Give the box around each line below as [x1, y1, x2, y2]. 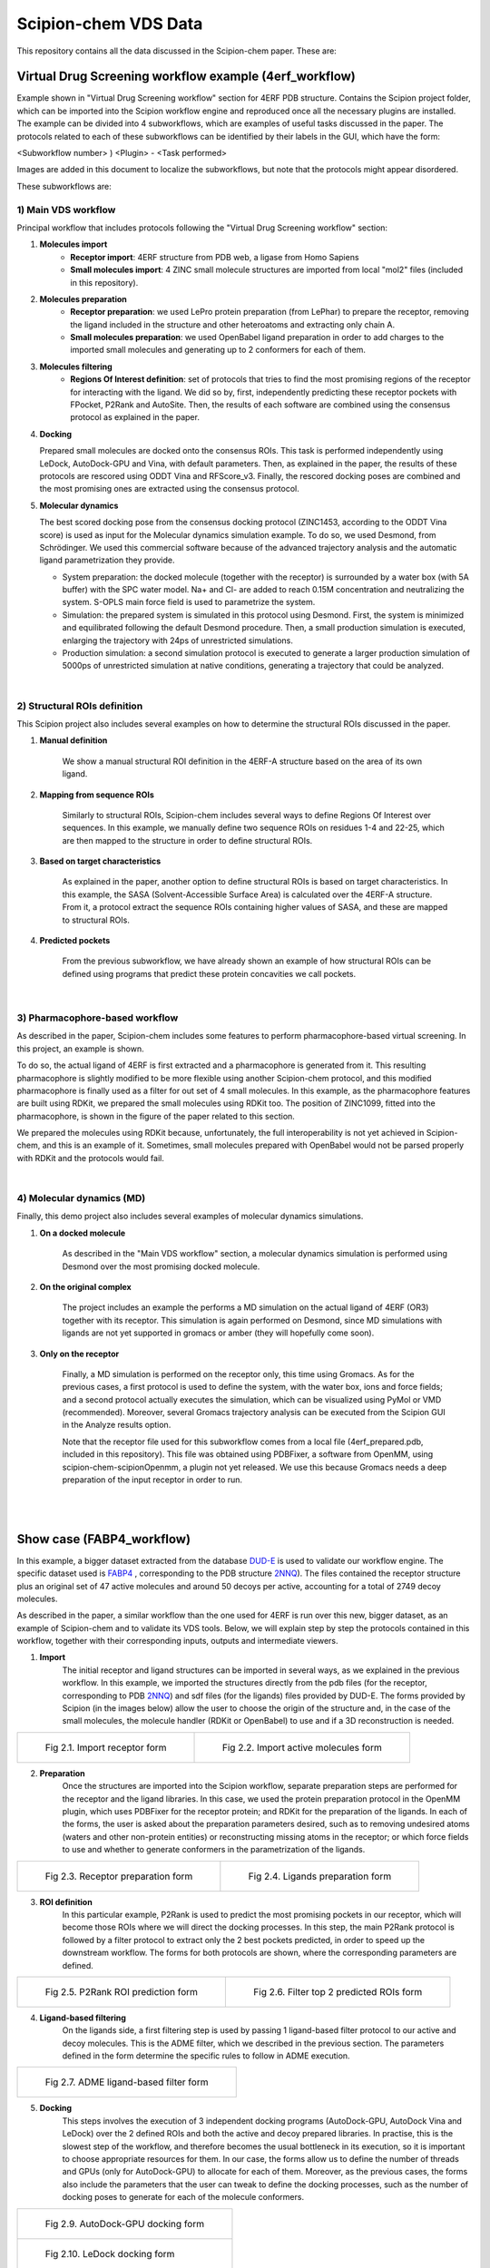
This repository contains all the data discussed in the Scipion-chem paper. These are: [16, 45, 338, 56]
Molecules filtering [39, 361, 113, 372]
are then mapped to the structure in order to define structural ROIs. [62, 835, 313, 846]
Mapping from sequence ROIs [39, 789, 154, 800]
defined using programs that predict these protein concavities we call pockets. [62, 968, 357, 979]
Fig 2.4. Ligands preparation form [248, 1870, 392, 1882]
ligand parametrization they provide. [39, 554, 175, 566]
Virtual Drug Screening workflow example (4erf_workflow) [16, 69, 356, 84]
